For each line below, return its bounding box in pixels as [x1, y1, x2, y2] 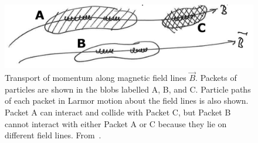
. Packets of [195, 71, 237, 84]
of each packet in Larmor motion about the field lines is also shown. [5, 94, 249, 107]
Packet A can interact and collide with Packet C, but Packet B [5, 106, 231, 118]
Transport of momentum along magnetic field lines [5, 71, 186, 84]
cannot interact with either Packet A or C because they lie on [5, 117, 227, 130]
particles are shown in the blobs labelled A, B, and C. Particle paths [5, 83, 251, 95]
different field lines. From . [5, 129, 101, 141]
